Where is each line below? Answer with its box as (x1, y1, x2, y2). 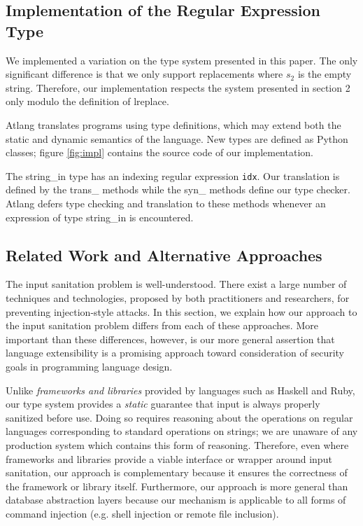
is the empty (297, 67, 352, 81)
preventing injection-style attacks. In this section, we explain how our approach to (6, 304, 357, 319)
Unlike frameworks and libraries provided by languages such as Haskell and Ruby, (6, 382, 355, 397)
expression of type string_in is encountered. (6, 209, 194, 224)
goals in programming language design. (6, 359, 173, 373)
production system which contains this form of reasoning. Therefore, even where (6, 437, 349, 452)
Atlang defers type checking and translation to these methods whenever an (6, 196, 326, 210)
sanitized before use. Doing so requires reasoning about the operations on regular (6, 410, 353, 424)
